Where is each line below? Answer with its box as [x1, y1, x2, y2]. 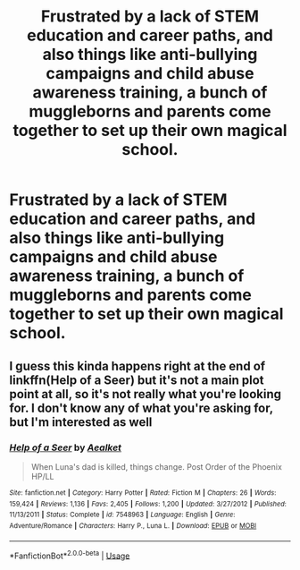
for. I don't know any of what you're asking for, [9, 400, 274, 415]
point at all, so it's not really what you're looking [9, 387, 282, 402]
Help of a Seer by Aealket [9, 441, 122, 454]
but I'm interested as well [9, 414, 153, 430]
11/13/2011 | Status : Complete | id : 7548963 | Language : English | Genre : [9, 510, 236, 520]
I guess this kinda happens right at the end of [9, 358, 266, 373]
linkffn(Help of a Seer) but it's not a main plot [9, 372, 264, 387]
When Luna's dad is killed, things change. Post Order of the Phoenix [30, 461, 283, 472]
